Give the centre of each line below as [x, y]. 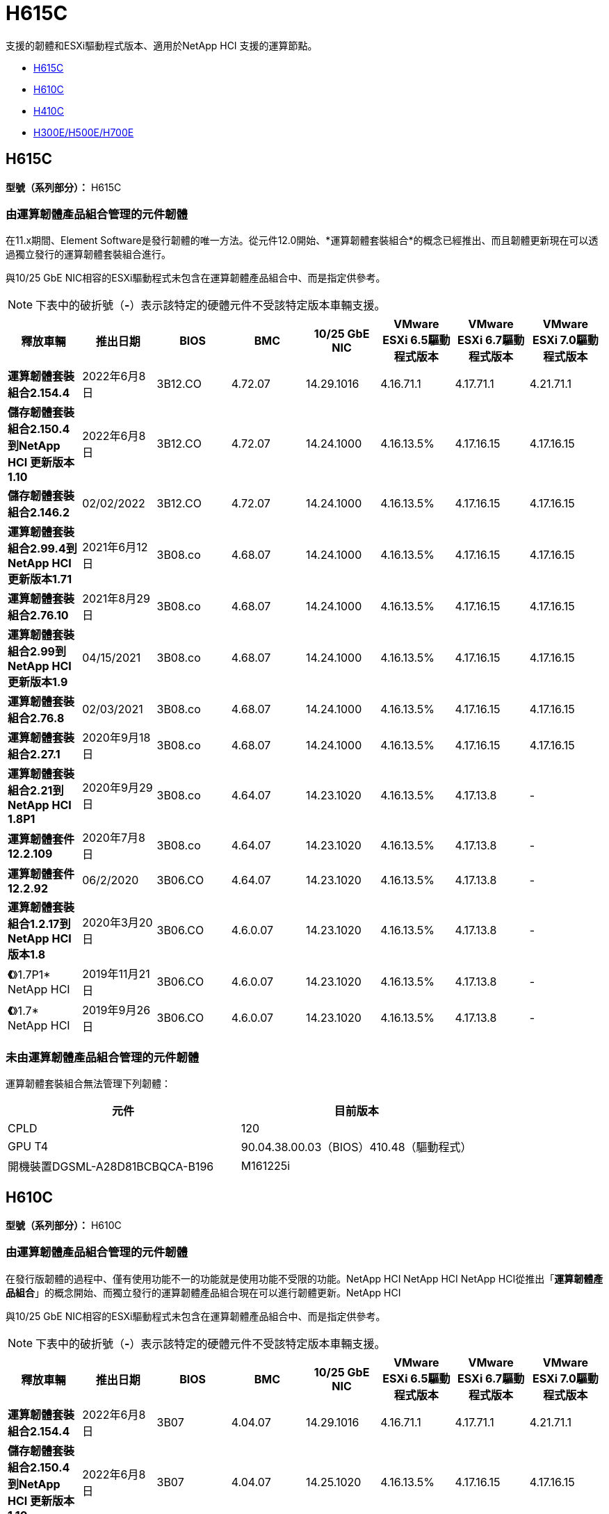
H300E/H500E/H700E [84, 132]
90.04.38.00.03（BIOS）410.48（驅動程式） [356, 1147]
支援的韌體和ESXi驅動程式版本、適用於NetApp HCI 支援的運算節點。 [162, 45]
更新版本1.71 [40, 579]
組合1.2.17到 [39, 924]
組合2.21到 [36, 791]
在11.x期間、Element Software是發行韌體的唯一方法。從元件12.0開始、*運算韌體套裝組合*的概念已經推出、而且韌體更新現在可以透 [302, 241]
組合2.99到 [37, 652]
